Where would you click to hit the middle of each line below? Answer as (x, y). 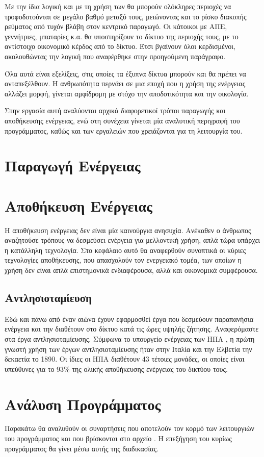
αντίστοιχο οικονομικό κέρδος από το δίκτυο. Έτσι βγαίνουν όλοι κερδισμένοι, (120, 46)
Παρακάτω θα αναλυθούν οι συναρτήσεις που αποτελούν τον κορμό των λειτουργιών (129, 428)
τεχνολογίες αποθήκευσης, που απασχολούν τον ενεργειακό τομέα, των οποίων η (123, 260)
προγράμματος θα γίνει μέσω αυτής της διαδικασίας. (82, 448)
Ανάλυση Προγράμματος (83, 404)
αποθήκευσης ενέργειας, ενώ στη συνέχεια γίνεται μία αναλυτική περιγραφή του (122, 120)
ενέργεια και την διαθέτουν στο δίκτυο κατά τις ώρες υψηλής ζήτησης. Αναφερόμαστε (132, 329)
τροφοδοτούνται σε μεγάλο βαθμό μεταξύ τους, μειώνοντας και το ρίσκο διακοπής (126, 16)
